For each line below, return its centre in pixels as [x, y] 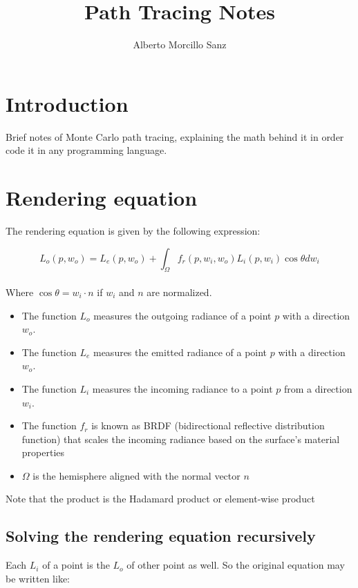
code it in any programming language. [86, 150]
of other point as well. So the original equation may [236, 565]
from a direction [318, 388]
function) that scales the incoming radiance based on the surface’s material [181, 439]
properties [43, 452]
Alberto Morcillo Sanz [180, 45]
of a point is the [76, 565]
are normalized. [179, 292]
